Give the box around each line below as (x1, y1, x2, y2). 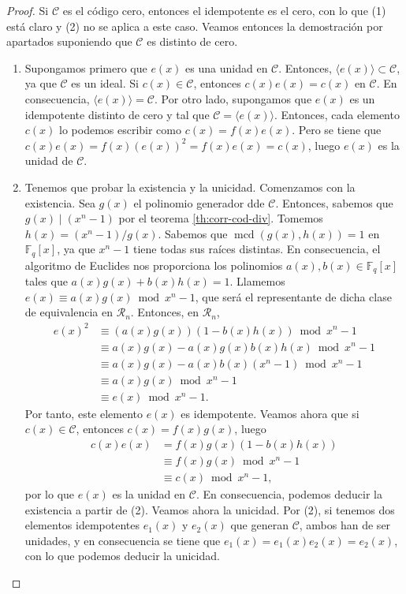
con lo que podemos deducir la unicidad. (24, 547, 220, 564)
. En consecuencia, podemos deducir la (196, 485, 382, 502)
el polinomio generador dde (133, 194, 265, 211)
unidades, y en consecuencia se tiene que (24, 532, 221, 548)
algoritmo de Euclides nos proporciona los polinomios (24, 256, 283, 273)
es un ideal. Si (71, 75, 139, 92)
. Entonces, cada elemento (274, 106, 400, 122)
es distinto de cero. (147, 33, 238, 50)
